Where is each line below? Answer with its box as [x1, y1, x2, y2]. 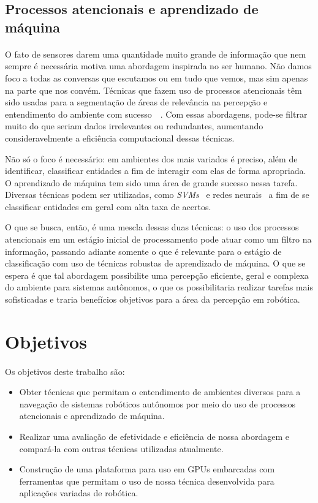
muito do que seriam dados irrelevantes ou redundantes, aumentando [5, 119, 263, 132]
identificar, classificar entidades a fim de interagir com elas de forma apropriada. [5, 164, 306, 177]
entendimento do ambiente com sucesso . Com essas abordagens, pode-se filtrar [5, 107, 308, 120]
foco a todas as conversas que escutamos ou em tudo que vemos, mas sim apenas [5, 71, 308, 84]
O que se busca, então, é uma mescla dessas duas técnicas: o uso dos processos [5, 221, 299, 233]
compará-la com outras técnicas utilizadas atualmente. [19, 442, 224, 455]
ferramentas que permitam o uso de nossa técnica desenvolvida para [19, 474, 274, 487]
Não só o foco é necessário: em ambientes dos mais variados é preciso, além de [5, 152, 298, 165]
